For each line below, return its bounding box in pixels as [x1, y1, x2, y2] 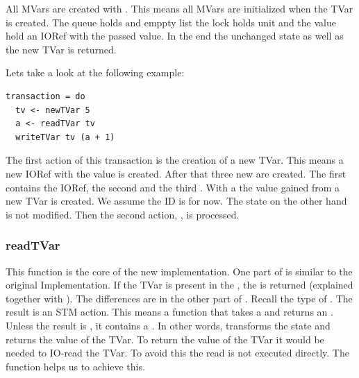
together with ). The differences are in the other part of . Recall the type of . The [6, 291, 353, 305]
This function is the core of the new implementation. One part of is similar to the [6, 264, 353, 278]
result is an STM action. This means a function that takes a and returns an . [6, 304, 333, 319]
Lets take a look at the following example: [6, 65, 185, 80]
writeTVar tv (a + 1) [15, 132, 115, 142]
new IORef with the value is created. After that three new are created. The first [6, 166, 347, 180]
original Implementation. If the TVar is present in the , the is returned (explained [6, 277, 353, 292]
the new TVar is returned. [6, 42, 117, 56]
